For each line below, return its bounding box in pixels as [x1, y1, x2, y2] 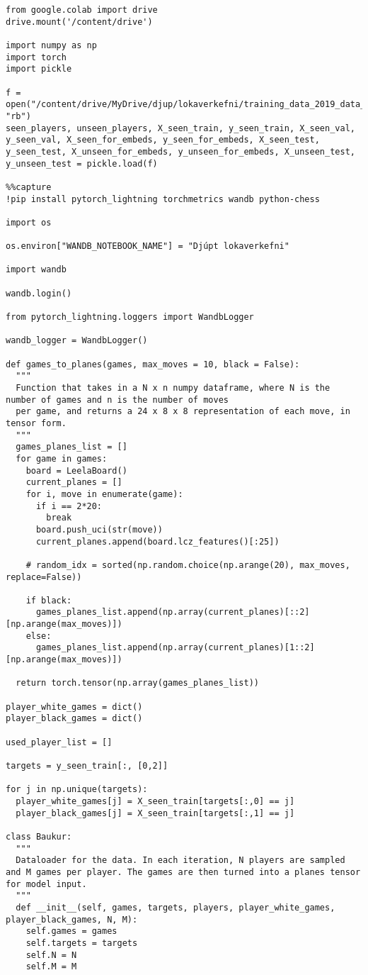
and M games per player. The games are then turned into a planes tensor [6, 867, 361, 877]
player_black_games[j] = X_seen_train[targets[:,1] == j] [16, 808, 295, 818]
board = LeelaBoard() [25, 465, 127, 476]
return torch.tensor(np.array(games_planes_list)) [16, 678, 259, 689]
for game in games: [16, 453, 108, 464]
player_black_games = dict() [6, 713, 143, 724]
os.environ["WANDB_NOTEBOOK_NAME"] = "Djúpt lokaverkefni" [6, 241, 289, 252]
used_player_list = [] [6, 737, 113, 747]
